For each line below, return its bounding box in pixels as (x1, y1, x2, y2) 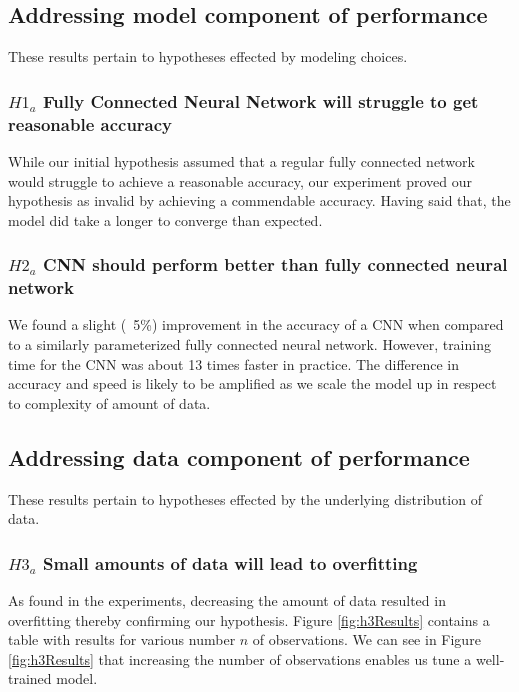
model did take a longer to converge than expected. (8, 209, 323, 230)
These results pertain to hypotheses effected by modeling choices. (8, 46, 408, 67)
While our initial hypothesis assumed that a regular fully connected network (8, 150, 475, 171)
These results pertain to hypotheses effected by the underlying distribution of (8, 488, 482, 509)
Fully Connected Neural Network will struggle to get (43, 88, 479, 113)
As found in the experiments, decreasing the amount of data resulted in (8, 590, 446, 611)
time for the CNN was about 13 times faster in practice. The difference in (8, 353, 460, 374)
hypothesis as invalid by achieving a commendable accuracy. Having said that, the (8, 190, 511, 211)
